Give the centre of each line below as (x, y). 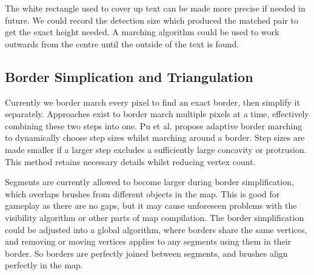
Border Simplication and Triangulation (129, 76)
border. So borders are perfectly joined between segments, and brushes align (146, 253)
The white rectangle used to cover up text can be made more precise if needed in (155, 8)
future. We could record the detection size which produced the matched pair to (152, 20)
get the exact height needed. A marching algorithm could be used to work (142, 32)
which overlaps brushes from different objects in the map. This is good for (142, 193)
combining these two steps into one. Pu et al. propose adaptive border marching (154, 125)
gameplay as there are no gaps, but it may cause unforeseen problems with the (151, 205)
